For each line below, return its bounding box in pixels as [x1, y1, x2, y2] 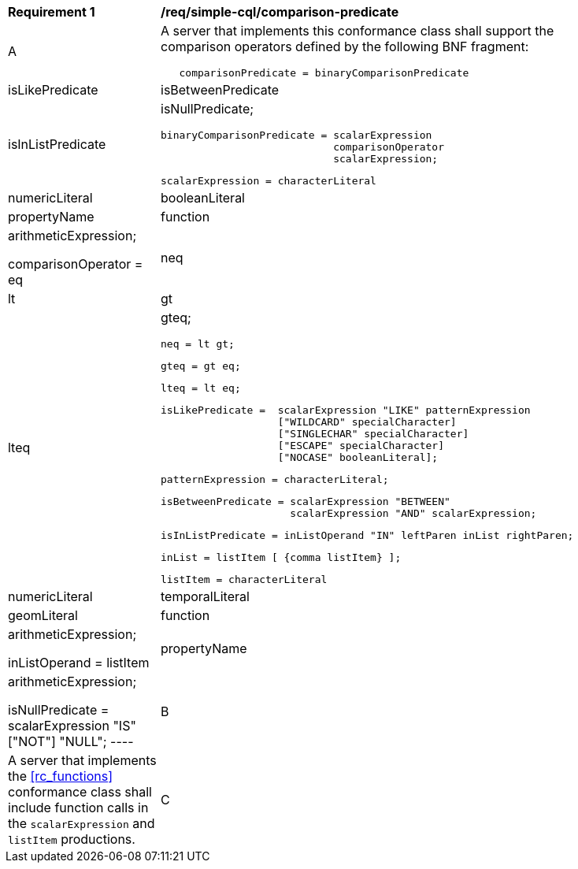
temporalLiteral [161, 589, 250, 604]
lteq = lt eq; [161, 382, 241, 394]
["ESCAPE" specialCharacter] [277, 440, 445, 451]
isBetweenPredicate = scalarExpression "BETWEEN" [161, 496, 450, 507]
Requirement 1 [8, 4, 95, 20]
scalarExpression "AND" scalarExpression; [290, 507, 537, 519]
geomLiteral [8, 607, 78, 623]
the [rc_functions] [8, 768, 113, 784]
